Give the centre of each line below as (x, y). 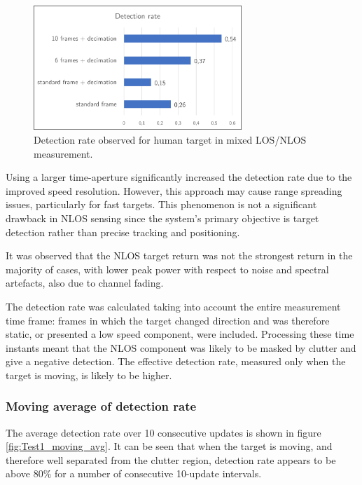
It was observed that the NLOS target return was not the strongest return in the (179, 255)
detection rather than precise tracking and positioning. (123, 232)
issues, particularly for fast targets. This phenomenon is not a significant (161, 204)
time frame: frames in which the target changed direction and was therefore (168, 320)
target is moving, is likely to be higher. (89, 375)
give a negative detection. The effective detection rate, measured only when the (176, 361)
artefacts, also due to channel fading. (85, 283)
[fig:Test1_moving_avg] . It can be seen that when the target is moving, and (169, 446)
